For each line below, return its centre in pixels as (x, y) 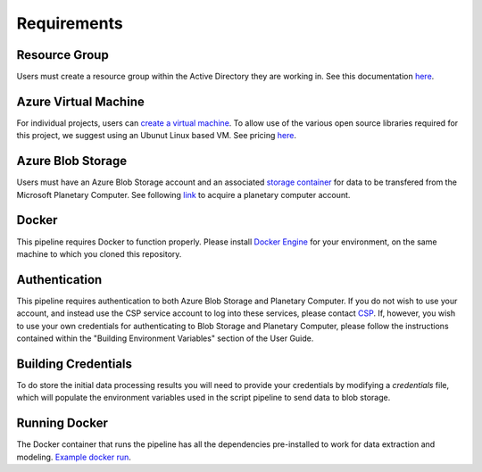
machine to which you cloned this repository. (99, 253)
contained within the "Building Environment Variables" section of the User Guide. (165, 338)
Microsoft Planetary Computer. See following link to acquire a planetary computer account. (183, 195)
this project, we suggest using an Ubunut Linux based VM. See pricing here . (156, 136)
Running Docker (62, 423)
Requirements (70, 23)
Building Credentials (75, 364)
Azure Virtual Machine (80, 101)
